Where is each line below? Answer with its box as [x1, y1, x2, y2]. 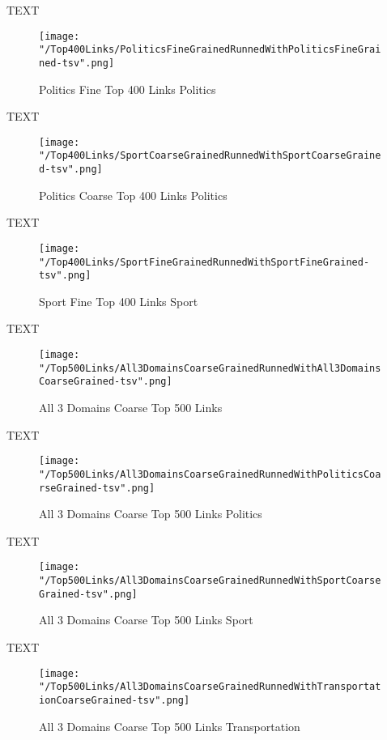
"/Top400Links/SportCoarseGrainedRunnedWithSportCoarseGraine [39, 150, 381, 162]
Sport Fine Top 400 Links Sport [39, 292, 198, 309]
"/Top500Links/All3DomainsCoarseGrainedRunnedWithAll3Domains [39, 362, 381, 374]
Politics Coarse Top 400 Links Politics [39, 186, 228, 203]
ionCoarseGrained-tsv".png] [39, 694, 190, 706]
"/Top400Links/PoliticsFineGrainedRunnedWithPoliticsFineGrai [39, 44, 381, 56]
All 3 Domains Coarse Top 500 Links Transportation [39, 717, 300, 734]
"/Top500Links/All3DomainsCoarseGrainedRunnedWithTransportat [39, 681, 381, 693]
